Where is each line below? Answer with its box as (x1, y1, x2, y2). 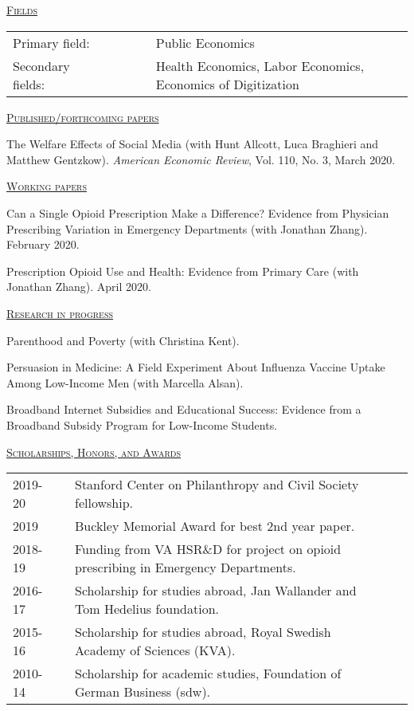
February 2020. (6, 236, 80, 253)
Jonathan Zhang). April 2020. (6, 278, 151, 295)
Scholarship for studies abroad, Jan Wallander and (75, 581, 357, 600)
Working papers (6, 178, 87, 194)
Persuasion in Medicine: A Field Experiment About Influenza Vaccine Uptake (6, 359, 385, 375)
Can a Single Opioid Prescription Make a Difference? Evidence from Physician (6, 204, 389, 221)
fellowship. (75, 493, 133, 513)
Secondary (13, 56, 70, 75)
